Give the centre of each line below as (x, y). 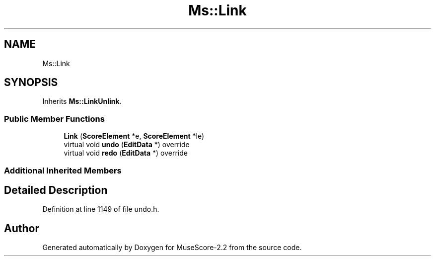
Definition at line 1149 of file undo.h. (101, 209)
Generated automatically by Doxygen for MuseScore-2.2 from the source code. (172, 248)
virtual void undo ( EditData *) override (127, 145)
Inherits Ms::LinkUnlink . (82, 101)
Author (22, 228)
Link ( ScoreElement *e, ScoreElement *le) (134, 136)
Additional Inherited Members (63, 170)
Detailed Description (56, 190)
